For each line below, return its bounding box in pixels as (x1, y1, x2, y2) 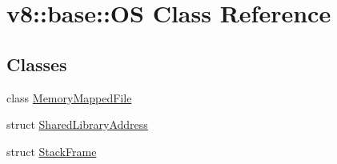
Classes (6, 51, 67, 76)
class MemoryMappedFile (6, 89, 132, 106)
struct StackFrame (6, 142, 97, 159)
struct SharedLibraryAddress (6, 116, 148, 133)
